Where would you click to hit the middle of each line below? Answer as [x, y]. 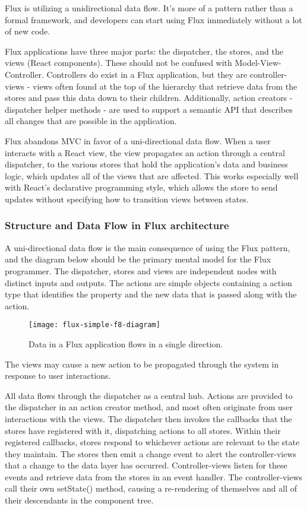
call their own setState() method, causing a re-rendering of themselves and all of [151, 488]
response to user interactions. [58, 376]
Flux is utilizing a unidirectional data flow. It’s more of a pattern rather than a [149, 8]
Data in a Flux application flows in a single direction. [126, 343]
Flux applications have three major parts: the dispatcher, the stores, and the [144, 51]
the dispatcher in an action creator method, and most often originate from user [149, 407]
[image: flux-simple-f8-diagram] [94, 325]
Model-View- [258, 63]
